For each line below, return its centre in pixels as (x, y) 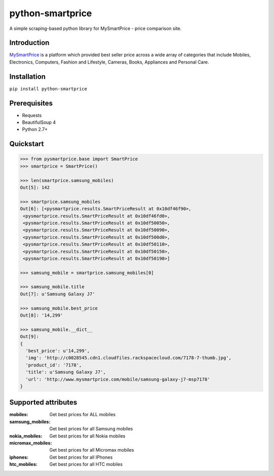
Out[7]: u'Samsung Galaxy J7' (58, 294)
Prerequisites (31, 103)
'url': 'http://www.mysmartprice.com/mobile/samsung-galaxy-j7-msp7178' (118, 379)
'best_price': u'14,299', (58, 351)
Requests (32, 115)
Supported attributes (43, 403)
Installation (27, 76)
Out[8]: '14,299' (42, 315)
